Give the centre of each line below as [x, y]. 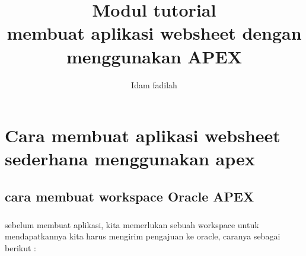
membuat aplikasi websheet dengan [154, 33]
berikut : [20, 247]
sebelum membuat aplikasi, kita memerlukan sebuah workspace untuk [132, 224]
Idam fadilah [154, 84]
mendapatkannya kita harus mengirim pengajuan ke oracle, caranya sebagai [143, 236]
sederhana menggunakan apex [130, 159]
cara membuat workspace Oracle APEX [130, 196]
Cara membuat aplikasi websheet [143, 135]
